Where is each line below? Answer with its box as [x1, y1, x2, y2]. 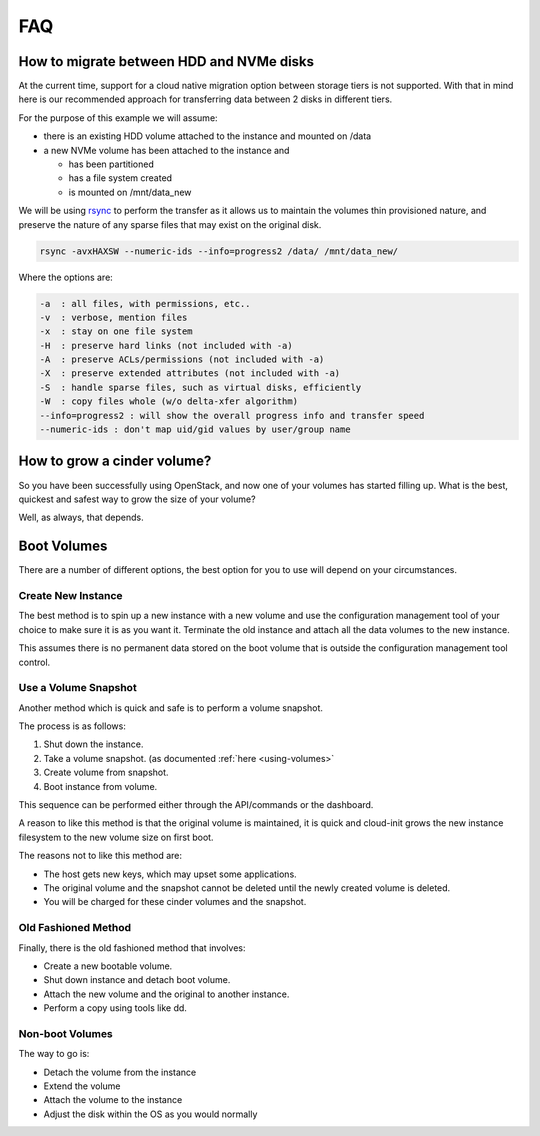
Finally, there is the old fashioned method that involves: [18, 941, 246, 954]
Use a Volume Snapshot [18, 681, 137, 695]
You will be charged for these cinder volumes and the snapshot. [43, 896, 307, 908]
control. [18, 656, 51, 668]
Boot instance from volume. [43, 780, 158, 792]
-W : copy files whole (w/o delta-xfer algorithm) [39, 396, 299, 407]
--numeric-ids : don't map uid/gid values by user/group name [39, 424, 351, 435]
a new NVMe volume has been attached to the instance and [43, 144, 290, 156]
